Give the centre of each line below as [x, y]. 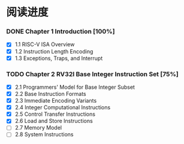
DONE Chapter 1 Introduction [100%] [61, 32]
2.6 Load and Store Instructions [54, 121]
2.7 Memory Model [38, 128]
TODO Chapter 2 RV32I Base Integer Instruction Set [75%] [92, 74]
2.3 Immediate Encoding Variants [56, 101]
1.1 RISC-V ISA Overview [45, 44]
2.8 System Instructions [44, 134]
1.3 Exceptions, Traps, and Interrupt [59, 58]
